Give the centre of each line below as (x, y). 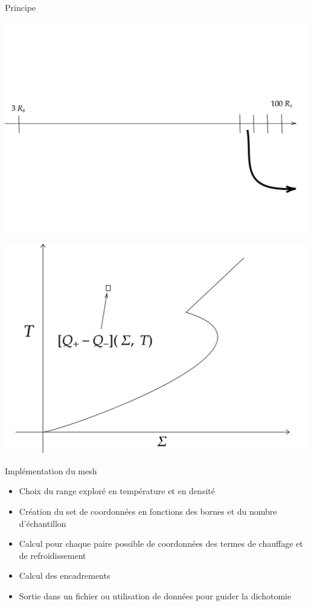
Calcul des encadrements (65, 575)
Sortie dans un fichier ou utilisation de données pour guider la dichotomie (155, 595)
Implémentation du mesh (51, 470)
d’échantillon (43, 523)
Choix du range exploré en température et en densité (117, 491)
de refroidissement (53, 555)
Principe (21, 7)
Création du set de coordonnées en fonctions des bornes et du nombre (148, 511)
